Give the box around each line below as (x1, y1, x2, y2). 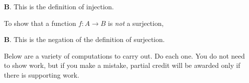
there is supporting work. (4, 69, 79, 80)
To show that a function (4, 18, 76, 28)
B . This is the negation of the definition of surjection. (4, 34, 165, 44)
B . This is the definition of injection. (4, 1, 114, 11)
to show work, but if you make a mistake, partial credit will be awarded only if (4, 60, 240, 70)
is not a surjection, (108, 18, 164, 28)
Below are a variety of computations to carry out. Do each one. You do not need (4, 50, 245, 61)
